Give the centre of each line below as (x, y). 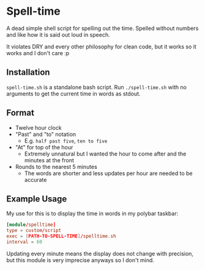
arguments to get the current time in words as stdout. (73, 94)
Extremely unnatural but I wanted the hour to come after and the (105, 154)
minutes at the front (49, 160)
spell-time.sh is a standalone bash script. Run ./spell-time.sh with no (96, 87)
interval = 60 (24, 242)
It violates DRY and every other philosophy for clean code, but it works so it (102, 47)
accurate (35, 179)
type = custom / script (34, 231)
